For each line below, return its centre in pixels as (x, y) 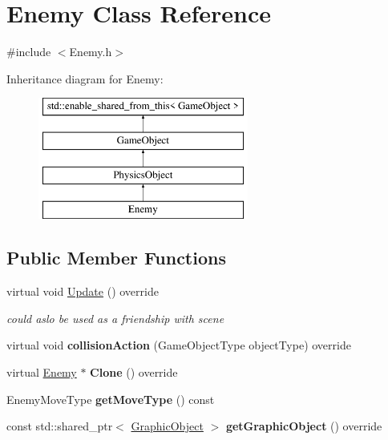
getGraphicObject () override (304, 426)
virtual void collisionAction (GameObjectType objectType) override (179, 345)
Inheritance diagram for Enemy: (85, 78)
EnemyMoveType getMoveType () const (111, 399)
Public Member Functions (116, 258)
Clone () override (134, 372)
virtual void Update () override (83, 291)
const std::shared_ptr (60, 426)
